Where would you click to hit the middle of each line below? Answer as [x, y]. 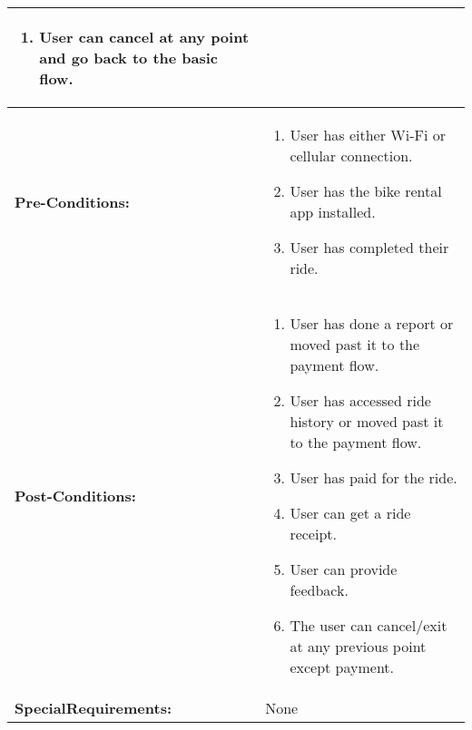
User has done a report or [372, 323]
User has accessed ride [360, 400]
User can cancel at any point [144, 37]
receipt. [313, 534]
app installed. [333, 212]
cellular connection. [351, 156]
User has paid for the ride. [374, 477]
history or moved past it [367, 421]
